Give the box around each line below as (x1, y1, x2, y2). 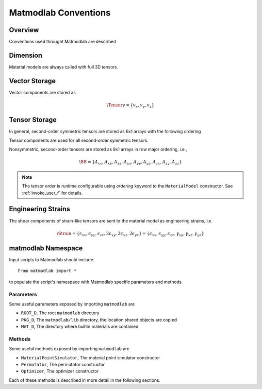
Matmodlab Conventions (9, 7, 111, 18)
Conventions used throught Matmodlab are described (9, 39, 116, 45)
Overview (9, 26, 39, 34)
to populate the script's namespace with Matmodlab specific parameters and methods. (9, 279, 183, 285)
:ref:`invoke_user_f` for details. (22, 190, 83, 196)
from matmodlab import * (17, 268, 77, 274)
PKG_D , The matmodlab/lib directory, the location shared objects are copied (21, 317, 177, 322)
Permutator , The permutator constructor (21, 362, 105, 367)
